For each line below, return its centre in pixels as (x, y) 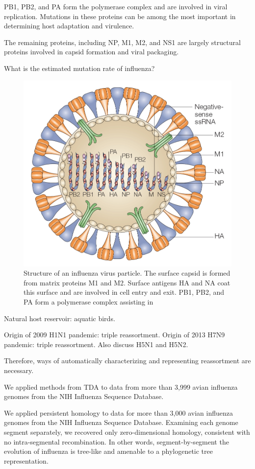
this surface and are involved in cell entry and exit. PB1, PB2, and (124, 292)
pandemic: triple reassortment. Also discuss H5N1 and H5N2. (96, 344)
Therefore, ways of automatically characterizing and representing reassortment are (127, 361)
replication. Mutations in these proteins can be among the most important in (120, 16)
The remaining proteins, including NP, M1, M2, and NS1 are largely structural (122, 42)
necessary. (19, 370)
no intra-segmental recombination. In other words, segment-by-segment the (116, 441)
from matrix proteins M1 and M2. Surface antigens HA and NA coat (127, 282)
